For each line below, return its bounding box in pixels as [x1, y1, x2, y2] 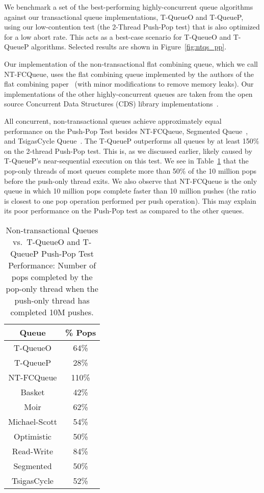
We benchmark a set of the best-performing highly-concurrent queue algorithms [4, 2, 253, 12]
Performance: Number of [8, 259, 96, 271]
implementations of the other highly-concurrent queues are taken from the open [4, 88, 253, 99]
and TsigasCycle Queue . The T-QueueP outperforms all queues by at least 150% [4, 135, 259, 146]
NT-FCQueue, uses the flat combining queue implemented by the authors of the [4, 68, 254, 79]
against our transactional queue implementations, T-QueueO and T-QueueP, [4, 11, 244, 22]
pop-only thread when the [6, 282, 98, 294]
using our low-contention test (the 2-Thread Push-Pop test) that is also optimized [4, 21, 260, 32]
